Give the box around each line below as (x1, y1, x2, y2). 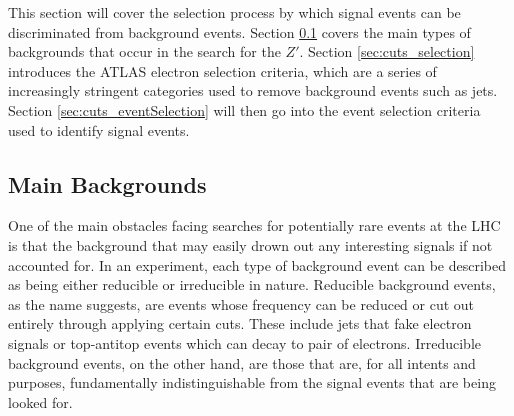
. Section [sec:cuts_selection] (299, 41, 475, 62)
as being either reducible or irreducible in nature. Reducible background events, (8, 274, 496, 295)
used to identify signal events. (8, 119, 190, 140)
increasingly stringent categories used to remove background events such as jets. (8, 80, 498, 101)
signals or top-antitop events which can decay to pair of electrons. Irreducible (8, 332, 481, 353)
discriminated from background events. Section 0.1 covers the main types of (8, 21, 471, 42)
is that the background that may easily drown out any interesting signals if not (8, 234, 493, 255)
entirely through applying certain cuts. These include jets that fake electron (8, 313, 472, 334)
